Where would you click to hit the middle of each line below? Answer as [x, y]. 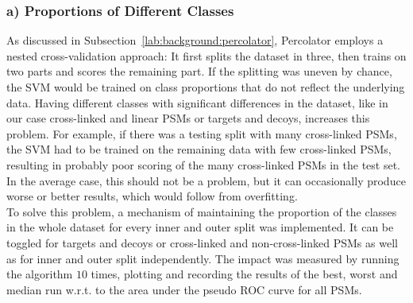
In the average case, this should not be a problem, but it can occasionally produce [206, 180]
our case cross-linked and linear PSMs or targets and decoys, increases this [188, 118]
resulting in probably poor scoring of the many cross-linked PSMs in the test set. [204, 164]
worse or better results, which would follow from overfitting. [152, 196]
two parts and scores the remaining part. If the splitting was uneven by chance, [199, 71]
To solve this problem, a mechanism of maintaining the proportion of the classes [202, 211]
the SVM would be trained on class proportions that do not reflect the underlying [206, 87]
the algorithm [40, 274]
